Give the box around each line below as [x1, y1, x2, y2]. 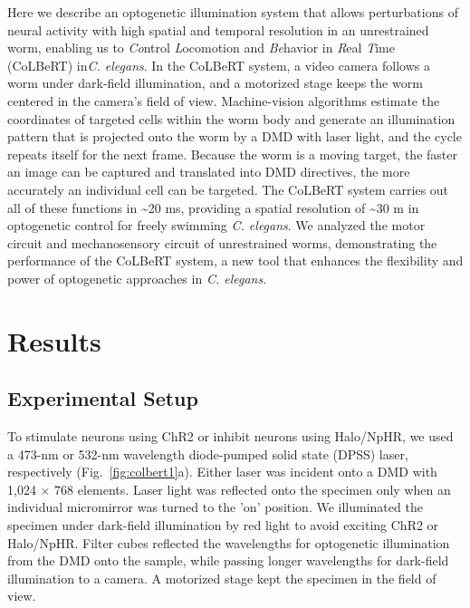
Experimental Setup [7, 384, 198, 412]
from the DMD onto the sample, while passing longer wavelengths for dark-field [7, 551, 449, 570]
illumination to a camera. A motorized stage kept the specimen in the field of [7, 568, 436, 587]
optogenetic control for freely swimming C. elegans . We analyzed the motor [7, 216, 426, 235]
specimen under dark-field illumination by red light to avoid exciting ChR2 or [7, 516, 439, 535]
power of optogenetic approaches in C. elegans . [7, 268, 267, 287]
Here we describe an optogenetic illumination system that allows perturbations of [7, 3, 458, 21]
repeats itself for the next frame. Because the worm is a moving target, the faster [7, 144, 457, 163]
